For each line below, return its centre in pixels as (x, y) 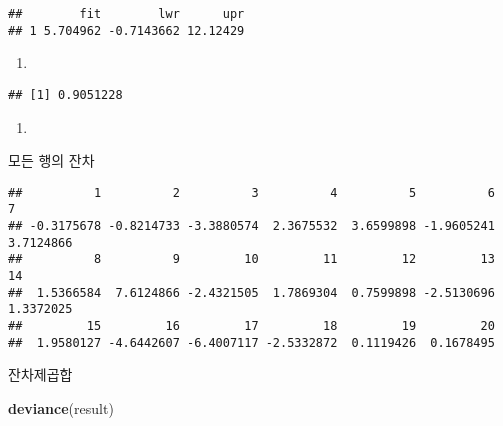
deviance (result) (61, 407)
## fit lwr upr (126, 14)
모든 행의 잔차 (51, 160)
